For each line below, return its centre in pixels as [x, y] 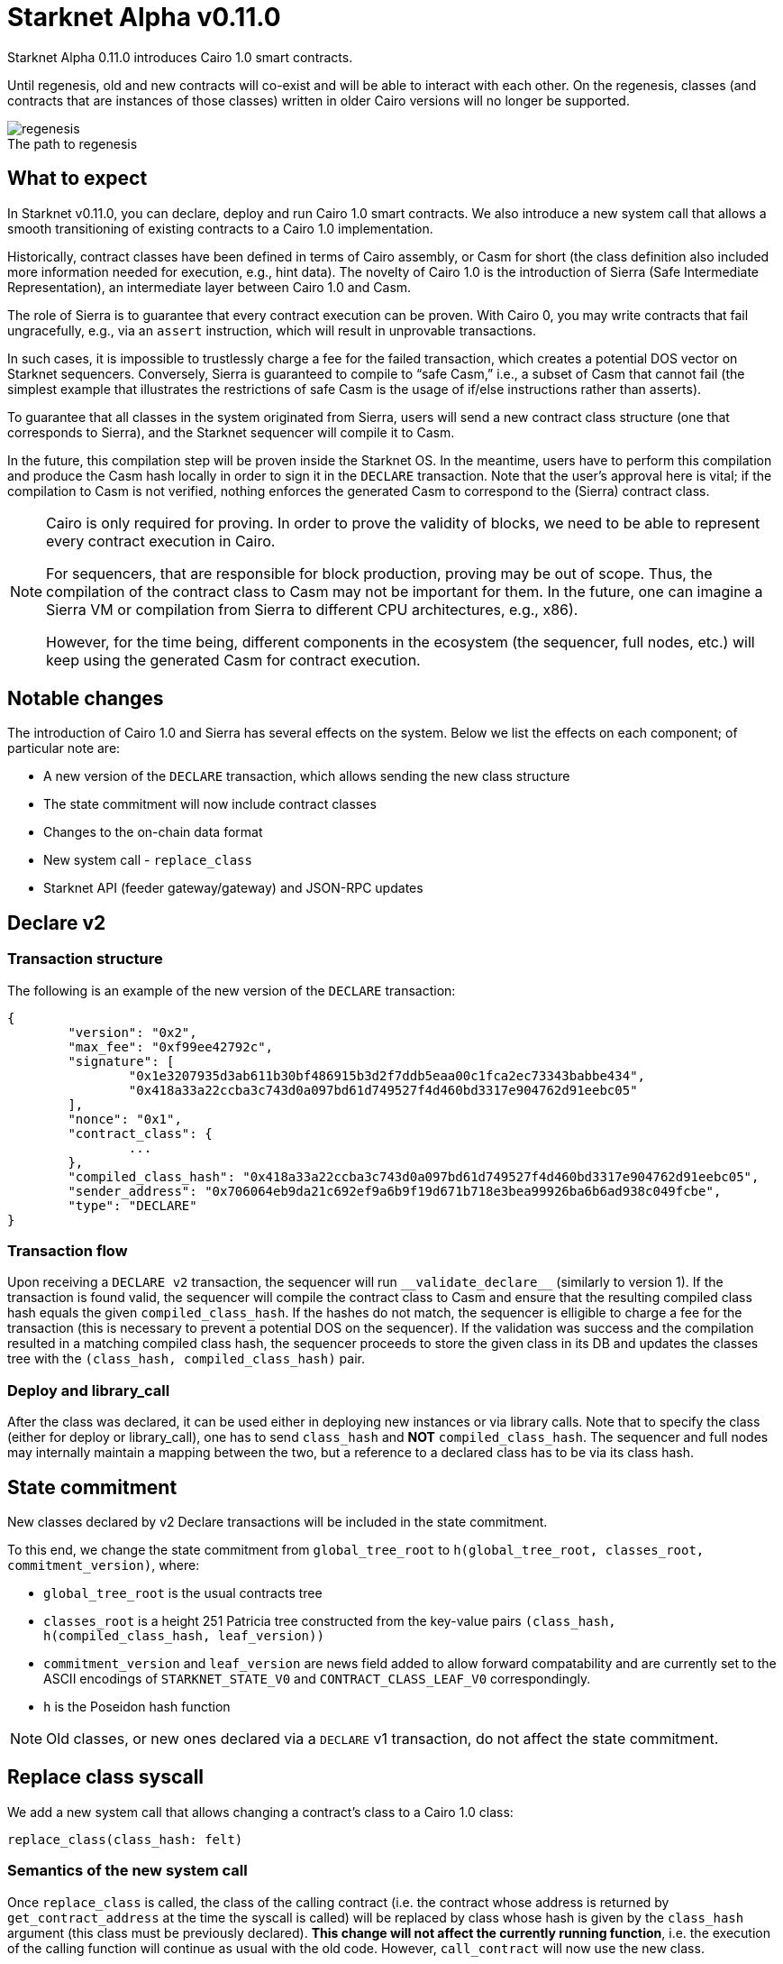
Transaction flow [68, 1251]
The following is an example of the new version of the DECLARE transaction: [232, 990]
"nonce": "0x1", [125, 1119]
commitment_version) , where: [104, 1565]
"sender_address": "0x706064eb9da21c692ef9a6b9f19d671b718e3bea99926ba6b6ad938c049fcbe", [395, 1191]
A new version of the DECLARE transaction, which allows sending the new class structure [307, 776]
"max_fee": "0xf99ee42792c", [171, 1046]
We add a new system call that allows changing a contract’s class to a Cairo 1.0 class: [260, 1812]
